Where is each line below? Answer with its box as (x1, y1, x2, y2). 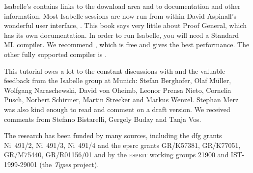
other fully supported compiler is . (4, 49, 107, 59)
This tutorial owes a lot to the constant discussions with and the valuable (4, 65, 225, 76)
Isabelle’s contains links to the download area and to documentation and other (4, 1, 241, 11)
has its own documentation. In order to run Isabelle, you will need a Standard (4, 29, 239, 40)
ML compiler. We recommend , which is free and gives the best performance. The (4, 39, 250, 50)
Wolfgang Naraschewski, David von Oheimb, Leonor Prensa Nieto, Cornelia (4, 85, 231, 95)
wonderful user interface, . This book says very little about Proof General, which (4, 20, 247, 30)
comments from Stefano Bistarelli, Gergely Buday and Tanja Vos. (4, 114, 201, 124)
